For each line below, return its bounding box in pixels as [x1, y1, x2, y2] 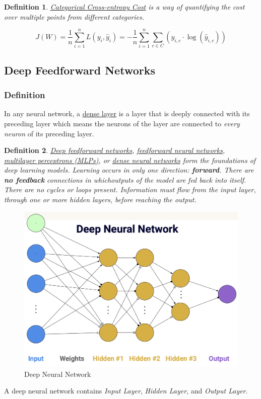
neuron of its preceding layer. [4, 128, 94, 138]
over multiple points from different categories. [4, 11, 145, 22]
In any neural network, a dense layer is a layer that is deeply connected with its [4, 108, 250, 119]
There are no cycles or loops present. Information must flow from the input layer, [4, 184, 256, 195]
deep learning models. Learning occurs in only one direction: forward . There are [4, 165, 254, 175]
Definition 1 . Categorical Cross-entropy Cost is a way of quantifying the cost [4, 2, 245, 12]
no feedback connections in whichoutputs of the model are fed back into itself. [4, 174, 246, 185]
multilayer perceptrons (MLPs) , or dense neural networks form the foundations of [4, 154, 256, 165]
